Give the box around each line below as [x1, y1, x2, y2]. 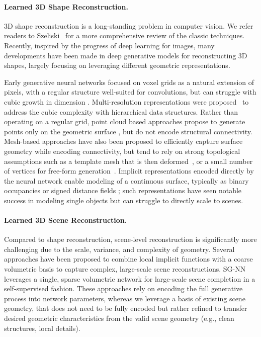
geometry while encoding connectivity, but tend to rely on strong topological [4, 145, 240, 156]
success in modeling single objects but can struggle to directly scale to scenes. [4, 195, 243, 205]
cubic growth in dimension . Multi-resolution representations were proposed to [4, 96, 249, 107]
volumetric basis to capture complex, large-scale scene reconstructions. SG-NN [4, 264, 246, 274]
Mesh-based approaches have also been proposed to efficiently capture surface [4, 136, 243, 146]
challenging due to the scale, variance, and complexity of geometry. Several [4, 243, 235, 254]
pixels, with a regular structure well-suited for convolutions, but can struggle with [4, 87, 256, 97]
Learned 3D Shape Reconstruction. [4, 1, 128, 12]
